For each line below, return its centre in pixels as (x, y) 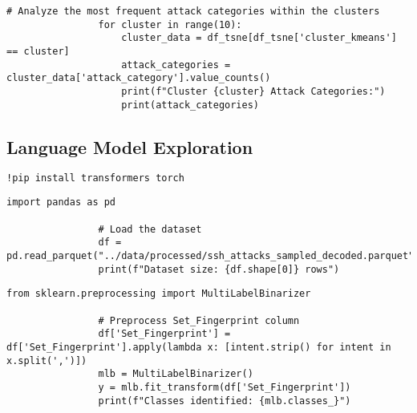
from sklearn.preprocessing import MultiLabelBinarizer (159, 294)
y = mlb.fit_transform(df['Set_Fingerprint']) (225, 387)
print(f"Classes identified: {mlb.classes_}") (225, 401)
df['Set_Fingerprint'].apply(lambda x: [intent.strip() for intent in (199, 347)
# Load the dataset (150, 229)
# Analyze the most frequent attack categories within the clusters (193, 11)
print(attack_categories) (190, 105)
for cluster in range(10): (170, 24)
